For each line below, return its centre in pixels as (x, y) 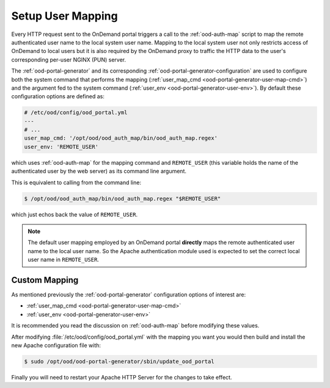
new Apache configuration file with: (56, 345)
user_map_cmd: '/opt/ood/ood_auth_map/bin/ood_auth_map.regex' (121, 138)
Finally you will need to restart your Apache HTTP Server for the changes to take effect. (122, 377)
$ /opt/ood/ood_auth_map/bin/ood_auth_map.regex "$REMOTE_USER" (123, 199)
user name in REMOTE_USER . (63, 260)
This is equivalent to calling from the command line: (76, 182)
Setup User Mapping (65, 16)
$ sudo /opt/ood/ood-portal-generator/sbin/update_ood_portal (119, 361)
